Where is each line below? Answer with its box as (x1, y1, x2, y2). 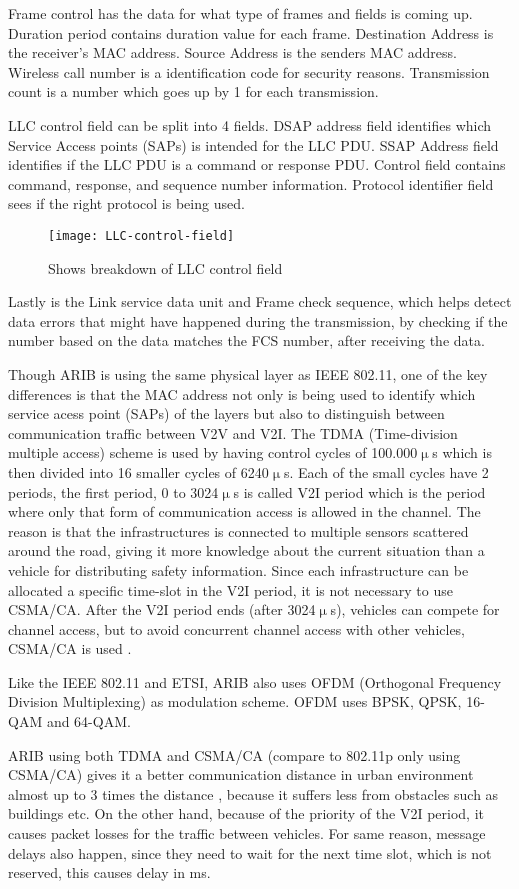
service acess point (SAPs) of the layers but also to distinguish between (8, 403, 445, 424)
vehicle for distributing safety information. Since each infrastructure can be (8, 559, 469, 580)
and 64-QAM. (46, 711, 131, 732)
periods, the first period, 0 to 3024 (8, 481, 219, 502)
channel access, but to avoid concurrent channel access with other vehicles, (8, 618, 466, 639)
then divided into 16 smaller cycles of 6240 (8, 461, 269, 482)
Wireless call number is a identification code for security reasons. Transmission (8, 61, 490, 82)
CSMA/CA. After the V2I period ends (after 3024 (8, 599, 316, 620)
